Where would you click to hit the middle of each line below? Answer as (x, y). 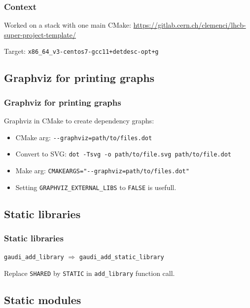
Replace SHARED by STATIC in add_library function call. (89, 273)
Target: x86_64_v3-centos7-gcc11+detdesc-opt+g (81, 51)
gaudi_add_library (34, 257)
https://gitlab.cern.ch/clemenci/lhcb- (190, 25)
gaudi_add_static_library (122, 257)
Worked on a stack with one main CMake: (68, 25)
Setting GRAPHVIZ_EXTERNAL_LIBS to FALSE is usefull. (96, 187)
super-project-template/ (40, 34)
